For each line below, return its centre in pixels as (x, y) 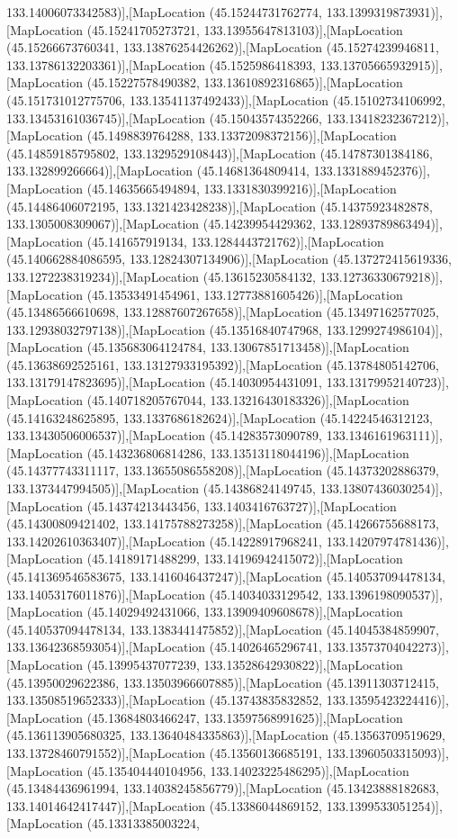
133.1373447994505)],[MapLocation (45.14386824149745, (162, 488)
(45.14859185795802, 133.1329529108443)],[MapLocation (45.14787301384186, (220, 153)
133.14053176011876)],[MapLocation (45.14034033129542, (165, 594)
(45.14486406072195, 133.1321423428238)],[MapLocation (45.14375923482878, (220, 206)
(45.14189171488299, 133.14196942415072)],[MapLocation (245, 559)
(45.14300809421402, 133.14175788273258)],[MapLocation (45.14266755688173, (223, 523)
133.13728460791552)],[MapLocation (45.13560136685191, (165, 752)
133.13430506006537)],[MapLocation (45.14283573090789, (165, 435)
